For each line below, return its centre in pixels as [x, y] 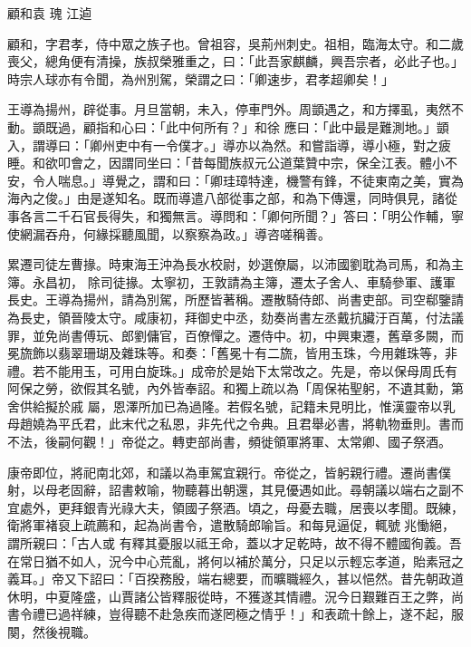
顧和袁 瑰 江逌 [50, 13]
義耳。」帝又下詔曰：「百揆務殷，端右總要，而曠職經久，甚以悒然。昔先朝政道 [235, 579]
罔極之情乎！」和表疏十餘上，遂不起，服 [343, 614]
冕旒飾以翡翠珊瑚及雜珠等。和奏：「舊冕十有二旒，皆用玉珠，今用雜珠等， [226, 353]
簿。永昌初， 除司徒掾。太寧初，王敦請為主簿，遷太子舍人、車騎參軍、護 [225, 281]
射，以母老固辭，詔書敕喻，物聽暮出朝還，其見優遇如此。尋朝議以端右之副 [229, 490]
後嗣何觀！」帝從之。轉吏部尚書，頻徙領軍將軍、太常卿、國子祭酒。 [248, 442]
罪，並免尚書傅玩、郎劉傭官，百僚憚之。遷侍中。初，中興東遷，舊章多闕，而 [235, 335]
